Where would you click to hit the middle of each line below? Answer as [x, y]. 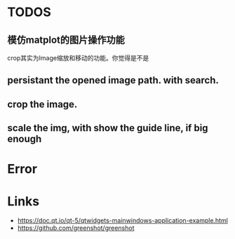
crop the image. [42, 104]
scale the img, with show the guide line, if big [108, 128]
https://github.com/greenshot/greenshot [76, 228]
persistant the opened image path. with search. [113, 80]
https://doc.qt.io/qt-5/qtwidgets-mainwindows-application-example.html [122, 221]
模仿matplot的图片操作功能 [66, 40]
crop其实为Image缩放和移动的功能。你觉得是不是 [78, 58]
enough [25, 139]
